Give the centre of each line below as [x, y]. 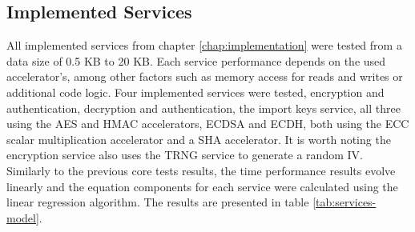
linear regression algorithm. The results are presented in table [158, 202]
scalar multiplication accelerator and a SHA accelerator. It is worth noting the [199, 139]
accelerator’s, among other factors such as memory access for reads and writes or [205, 76]
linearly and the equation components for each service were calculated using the [202, 186]
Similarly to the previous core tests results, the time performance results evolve [201, 170]
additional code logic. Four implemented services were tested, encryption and [195, 92]
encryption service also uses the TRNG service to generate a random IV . [185, 155]
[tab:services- [344, 202]
